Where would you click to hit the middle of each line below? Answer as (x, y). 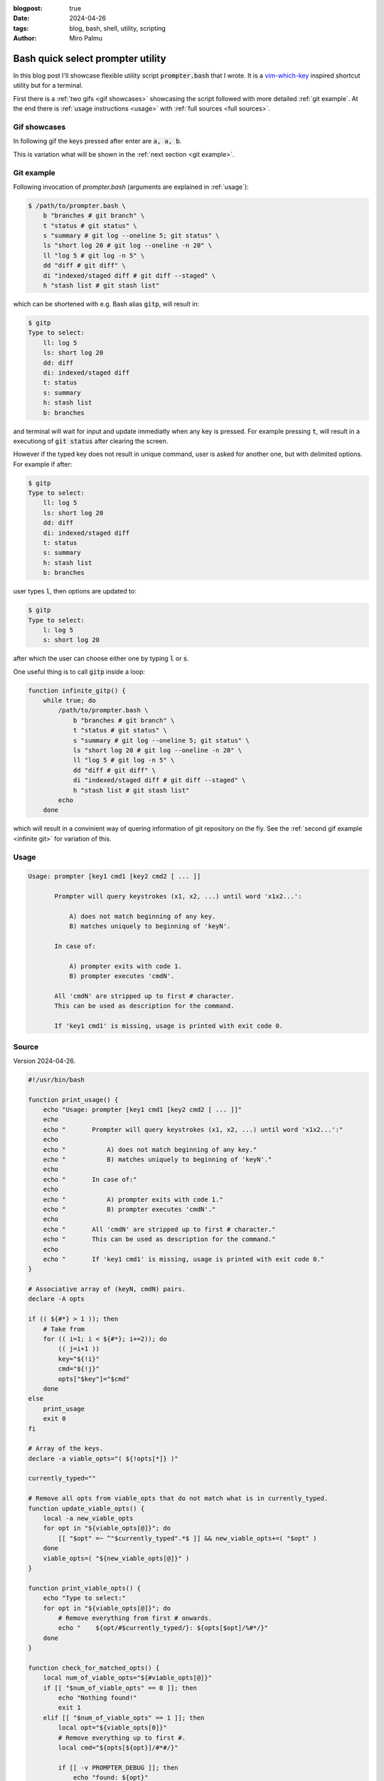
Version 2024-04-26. (44, 1061)
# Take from (64, 1329)
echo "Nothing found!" (98, 1698)
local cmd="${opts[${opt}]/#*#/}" (118, 1748)
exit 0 (54, 1419)
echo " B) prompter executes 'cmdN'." (129, 1209)
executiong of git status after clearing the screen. (91, 441)
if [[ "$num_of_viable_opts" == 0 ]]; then (120, 1688)
